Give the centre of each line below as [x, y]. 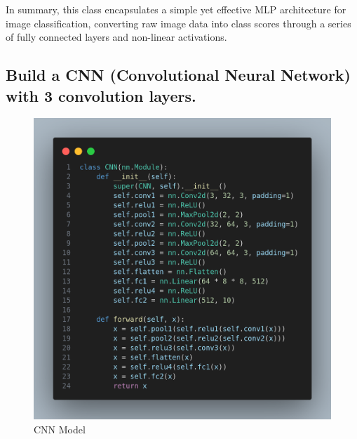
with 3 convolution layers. [101, 95]
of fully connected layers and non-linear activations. [116, 37]
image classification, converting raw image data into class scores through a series [178, 23]
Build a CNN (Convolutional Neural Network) [178, 75]
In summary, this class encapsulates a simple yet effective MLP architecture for [176, 9]
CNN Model [60, 429]
